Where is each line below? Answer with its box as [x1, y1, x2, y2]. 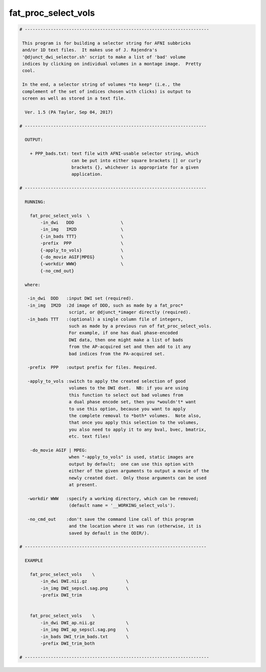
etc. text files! [68, 434, 111, 439]
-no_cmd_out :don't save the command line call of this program [27, 516, 194, 522]
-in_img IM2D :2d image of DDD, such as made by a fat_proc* [27, 302, 183, 308]
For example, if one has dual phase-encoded [68, 330, 178, 336]
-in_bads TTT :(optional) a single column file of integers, [27, 316, 183, 322]
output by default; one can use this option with [68, 461, 194, 467]
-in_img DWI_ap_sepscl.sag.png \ [40, 627, 129, 633]
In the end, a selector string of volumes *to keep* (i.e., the [22, 82, 181, 87]
